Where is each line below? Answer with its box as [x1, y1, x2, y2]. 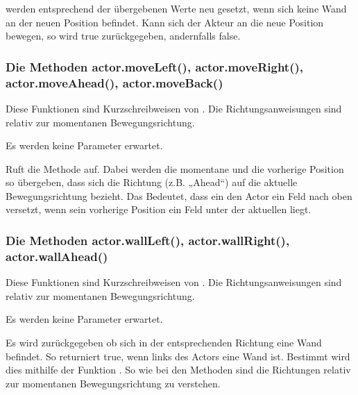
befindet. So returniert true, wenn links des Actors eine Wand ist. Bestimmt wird [6, 348, 350, 363]
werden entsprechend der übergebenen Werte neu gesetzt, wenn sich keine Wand [6, 1, 347, 15]
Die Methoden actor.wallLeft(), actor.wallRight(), [6, 232, 290, 249]
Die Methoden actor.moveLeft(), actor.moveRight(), [6, 58, 304, 75]
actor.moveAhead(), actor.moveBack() [6, 74, 223, 91]
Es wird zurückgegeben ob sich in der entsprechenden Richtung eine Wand [6, 335, 322, 349]
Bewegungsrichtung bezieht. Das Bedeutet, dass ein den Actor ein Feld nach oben [6, 188, 352, 203]
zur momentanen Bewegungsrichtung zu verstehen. [6, 376, 221, 390]
